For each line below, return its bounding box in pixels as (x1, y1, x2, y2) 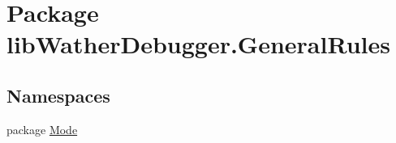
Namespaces (6, 82, 110, 107)
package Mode (6, 120, 78, 137)
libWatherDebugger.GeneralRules (6, 27, 390, 61)
